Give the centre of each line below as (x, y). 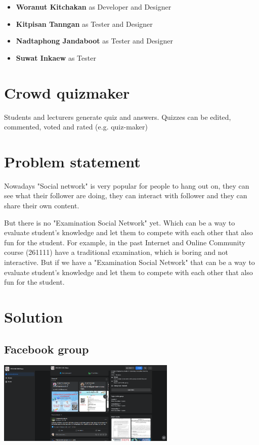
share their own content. (42, 205)
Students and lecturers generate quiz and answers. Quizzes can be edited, (118, 117)
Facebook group (47, 349)
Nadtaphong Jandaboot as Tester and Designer (94, 41)
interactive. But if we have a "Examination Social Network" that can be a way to (129, 262)
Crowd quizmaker (67, 92)
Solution (34, 316)
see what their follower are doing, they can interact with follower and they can (126, 195)
